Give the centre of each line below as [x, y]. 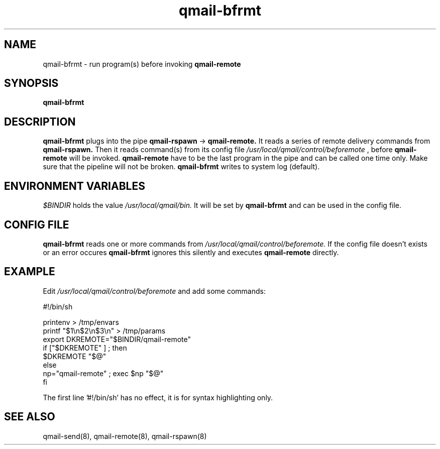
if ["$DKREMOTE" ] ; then [85, 348]
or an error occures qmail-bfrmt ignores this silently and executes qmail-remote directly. [191, 252]
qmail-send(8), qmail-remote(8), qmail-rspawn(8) [125, 436]
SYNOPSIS [31, 83]
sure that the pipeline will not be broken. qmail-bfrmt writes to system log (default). [181, 167]
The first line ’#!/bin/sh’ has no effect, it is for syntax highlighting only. [158, 397]
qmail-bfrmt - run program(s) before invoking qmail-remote [142, 64]
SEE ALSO [30, 417]
